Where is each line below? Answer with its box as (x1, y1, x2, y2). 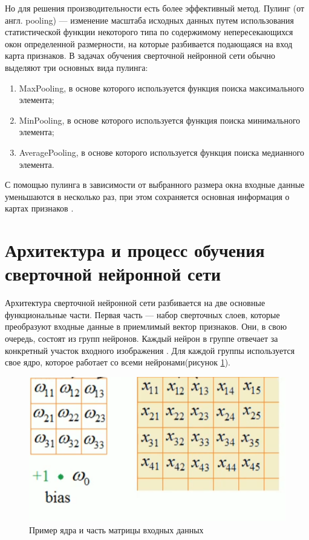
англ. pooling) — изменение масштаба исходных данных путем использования (5, 13, 294, 26)
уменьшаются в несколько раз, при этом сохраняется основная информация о (5, 190, 290, 202)
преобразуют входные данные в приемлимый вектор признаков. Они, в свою (5, 320, 287, 333)
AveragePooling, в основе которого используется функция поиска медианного (19, 145, 305, 158)
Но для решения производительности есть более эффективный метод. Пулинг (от (5, 2, 305, 14)
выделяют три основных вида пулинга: (5, 61, 148, 73)
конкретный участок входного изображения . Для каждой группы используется (5, 344, 295, 356)
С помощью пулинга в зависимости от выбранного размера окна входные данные (5, 178, 305, 191)
